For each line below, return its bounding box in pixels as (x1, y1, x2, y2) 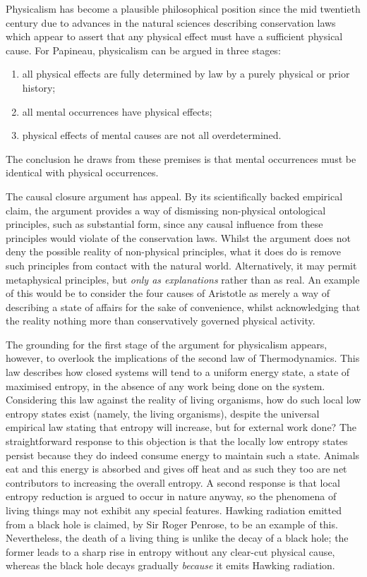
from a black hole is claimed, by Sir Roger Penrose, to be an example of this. (6, 516, 338, 531)
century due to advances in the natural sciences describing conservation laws (6, 15, 336, 30)
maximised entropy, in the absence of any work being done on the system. (6, 378, 325, 393)
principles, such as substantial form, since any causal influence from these (6, 217, 323, 231)
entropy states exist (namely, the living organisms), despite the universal (6, 406, 320, 420)
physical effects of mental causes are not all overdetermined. (22, 128, 282, 142)
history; (22, 80, 56, 95)
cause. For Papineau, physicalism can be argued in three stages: (6, 42, 281, 57)
